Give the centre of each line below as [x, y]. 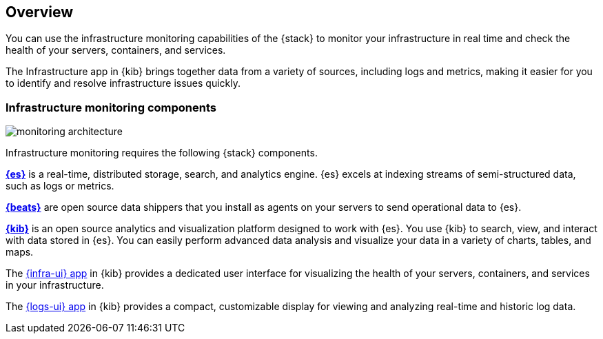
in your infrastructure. [55, 285]
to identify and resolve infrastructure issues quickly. [123, 83]
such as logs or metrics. [60, 186]
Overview [40, 12]
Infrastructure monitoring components [111, 107]
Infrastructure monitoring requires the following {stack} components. [162, 153]
